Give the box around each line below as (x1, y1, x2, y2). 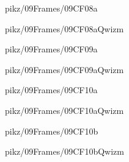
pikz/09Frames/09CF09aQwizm (5, 63, 124, 76)
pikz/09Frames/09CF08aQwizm (5, 22, 124, 35)
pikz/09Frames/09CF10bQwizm (5, 145, 124, 158)
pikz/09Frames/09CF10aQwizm (5, 104, 124, 116)
